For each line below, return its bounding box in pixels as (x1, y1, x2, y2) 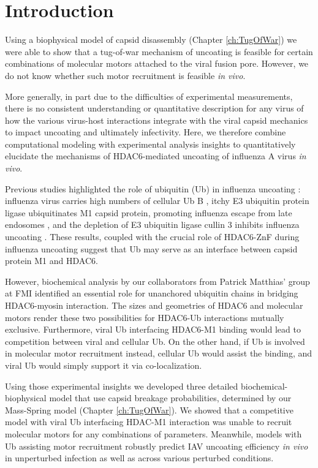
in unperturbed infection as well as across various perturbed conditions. (5, 451, 274, 464)
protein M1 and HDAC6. (5, 254, 98, 267)
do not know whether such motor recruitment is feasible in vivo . (5, 69, 246, 81)
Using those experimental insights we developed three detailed (5, 379, 238, 392)
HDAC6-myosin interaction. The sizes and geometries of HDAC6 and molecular (5, 299, 303, 311)
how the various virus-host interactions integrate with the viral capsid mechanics (5, 113, 308, 126)
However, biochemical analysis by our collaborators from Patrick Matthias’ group (5, 274, 310, 287)
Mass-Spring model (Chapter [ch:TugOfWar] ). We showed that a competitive (5, 403, 293, 416)
